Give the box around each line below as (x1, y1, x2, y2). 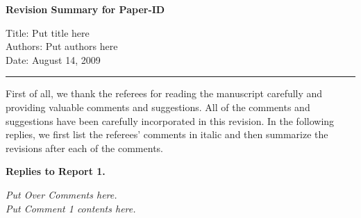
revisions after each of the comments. (6, 140, 163, 155)
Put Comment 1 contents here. (6, 201, 136, 215)
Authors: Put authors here (6, 39, 118, 53)
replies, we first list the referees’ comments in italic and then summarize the (6, 127, 328, 142)
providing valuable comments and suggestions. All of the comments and (6, 99, 310, 114)
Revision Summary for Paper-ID (6, 2, 165, 16)
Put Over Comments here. (6, 187, 117, 201)
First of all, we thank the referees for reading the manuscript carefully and (6, 86, 323, 101)
